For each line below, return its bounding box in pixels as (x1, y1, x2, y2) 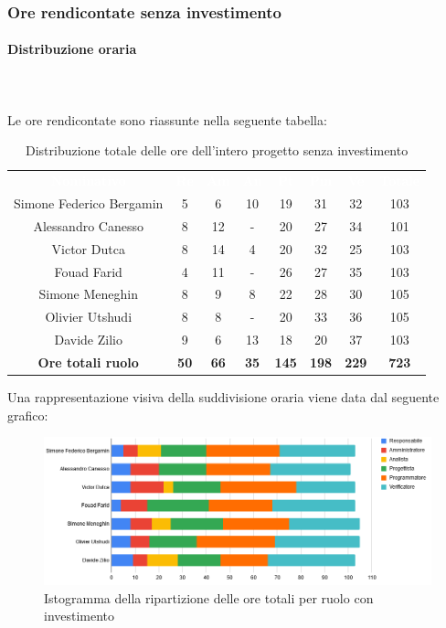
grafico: (7, 405, 48, 424)
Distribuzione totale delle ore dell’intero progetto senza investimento (25, 141, 409, 160)
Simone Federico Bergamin (14, 194, 164, 213)
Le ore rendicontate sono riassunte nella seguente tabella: (7, 110, 327, 129)
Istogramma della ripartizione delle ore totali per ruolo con (44, 588, 374, 607)
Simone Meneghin (38, 284, 138, 303)
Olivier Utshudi (45, 307, 133, 326)
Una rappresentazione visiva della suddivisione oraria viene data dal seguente (7, 388, 440, 407)
